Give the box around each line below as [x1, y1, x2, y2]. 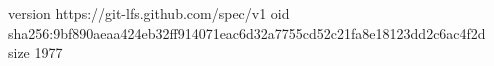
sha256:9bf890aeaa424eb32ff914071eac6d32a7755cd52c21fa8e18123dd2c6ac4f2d [8, 22, 486, 43]
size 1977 [8, 42, 63, 63]
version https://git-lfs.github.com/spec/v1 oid [8, 3, 290, 23]
